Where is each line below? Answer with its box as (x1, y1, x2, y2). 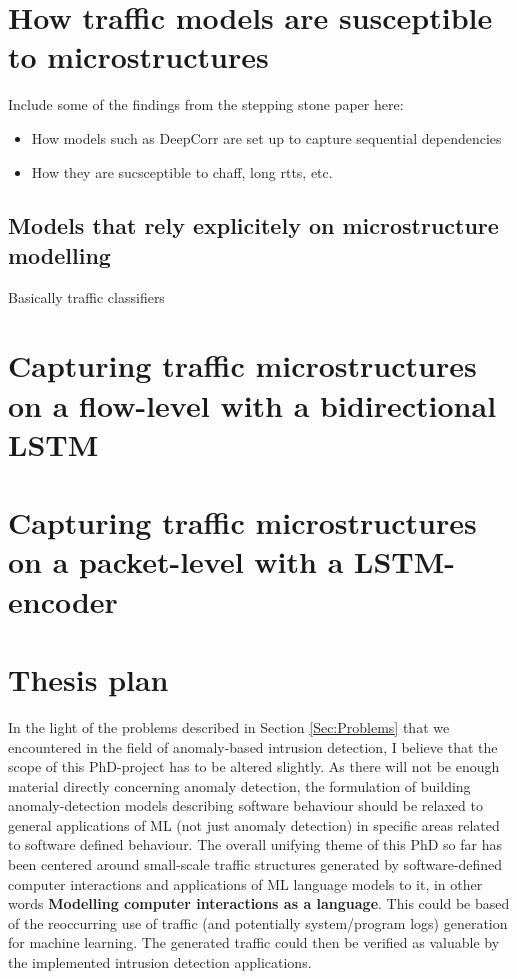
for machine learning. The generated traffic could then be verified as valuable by (8, 932, 500, 953)
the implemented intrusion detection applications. (8, 952, 312, 973)
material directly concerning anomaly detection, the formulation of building (8, 775, 471, 796)
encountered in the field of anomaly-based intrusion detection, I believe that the (8, 736, 498, 757)
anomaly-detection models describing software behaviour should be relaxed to (8, 795, 483, 816)
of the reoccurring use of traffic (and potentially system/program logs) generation (8, 912, 508, 933)
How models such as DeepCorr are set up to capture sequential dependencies (31, 127, 502, 148)
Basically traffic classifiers (8, 286, 165, 307)
